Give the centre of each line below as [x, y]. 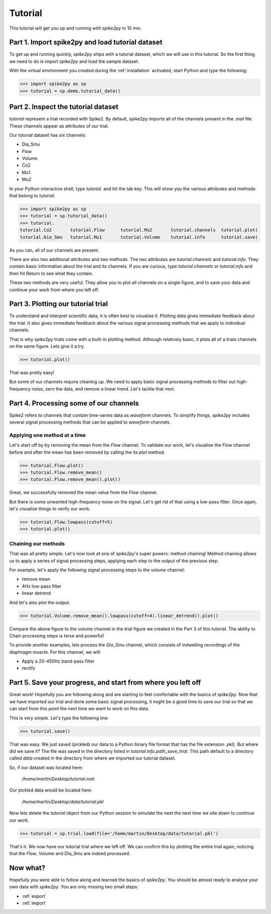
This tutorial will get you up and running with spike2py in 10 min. [76, 28]
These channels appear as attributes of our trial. [59, 126]
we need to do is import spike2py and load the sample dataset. [74, 61]
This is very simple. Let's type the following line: [59, 718]
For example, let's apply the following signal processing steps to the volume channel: [97, 570]
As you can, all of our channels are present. [54, 250]
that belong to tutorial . [32, 196]
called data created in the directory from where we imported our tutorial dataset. [93, 758]
